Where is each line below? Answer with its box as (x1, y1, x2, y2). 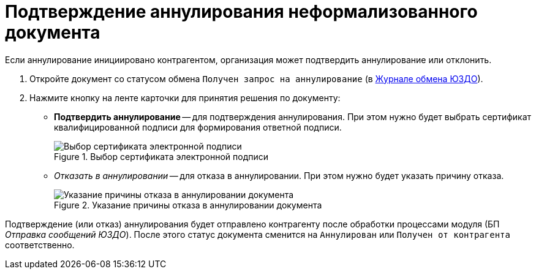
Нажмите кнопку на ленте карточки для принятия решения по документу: (29, 92, 341, 103)
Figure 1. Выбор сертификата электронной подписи (54, 151, 269, 162)
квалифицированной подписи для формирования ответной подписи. (54, 121, 342, 132)
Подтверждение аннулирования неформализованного (5, 1, 478, 22)
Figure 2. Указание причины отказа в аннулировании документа (54, 199, 322, 210)
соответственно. (5, 239, 75, 250)
